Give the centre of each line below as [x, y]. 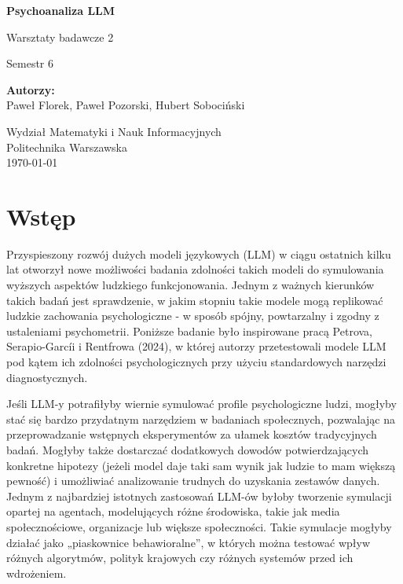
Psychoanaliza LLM [61, 10]
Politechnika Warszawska [67, 147]
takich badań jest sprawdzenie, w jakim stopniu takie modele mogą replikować [195, 300]
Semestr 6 [30, 63]
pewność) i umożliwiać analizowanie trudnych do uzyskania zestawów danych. [193, 481]
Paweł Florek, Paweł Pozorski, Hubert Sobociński [126, 105]
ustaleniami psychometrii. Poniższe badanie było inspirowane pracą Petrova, [190, 331]
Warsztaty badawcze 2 [60, 37]
